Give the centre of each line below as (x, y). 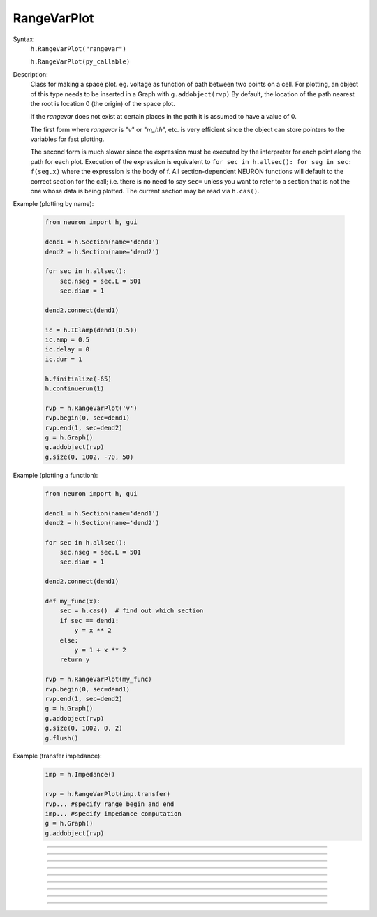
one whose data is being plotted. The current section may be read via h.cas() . (145, 191)
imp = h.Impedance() (80, 775)
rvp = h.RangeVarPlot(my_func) (99, 680)
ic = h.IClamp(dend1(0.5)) (91, 330)
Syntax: (24, 39)
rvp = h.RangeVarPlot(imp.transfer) (108, 794)
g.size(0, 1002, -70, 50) (89, 457)
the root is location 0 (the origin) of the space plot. (103, 103)
